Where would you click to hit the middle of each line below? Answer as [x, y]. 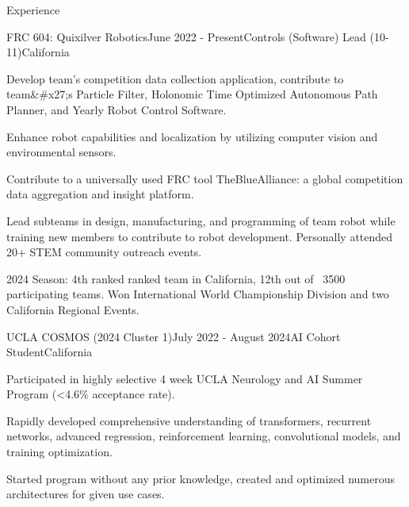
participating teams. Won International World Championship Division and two [198, 294]
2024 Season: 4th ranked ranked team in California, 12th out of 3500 [176, 278]
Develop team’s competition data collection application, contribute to [175, 78]
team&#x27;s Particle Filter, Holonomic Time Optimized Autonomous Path [192, 94]
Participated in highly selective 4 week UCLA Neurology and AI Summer [185, 378]
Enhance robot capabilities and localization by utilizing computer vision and [192, 136]
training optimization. [59, 452]
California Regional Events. [73, 309]
